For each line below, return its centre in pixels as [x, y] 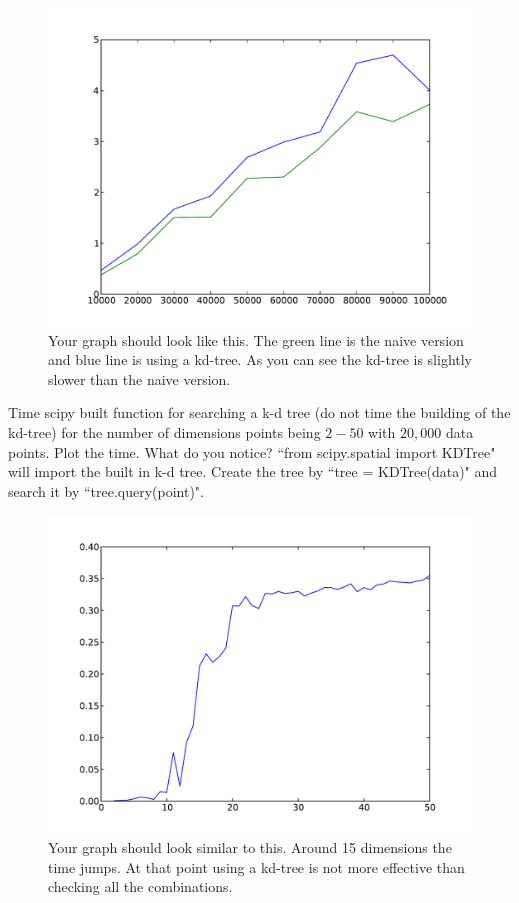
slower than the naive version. [139, 378]
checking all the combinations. [140, 886]
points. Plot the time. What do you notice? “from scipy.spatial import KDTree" [252, 451]
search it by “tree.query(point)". [106, 490]
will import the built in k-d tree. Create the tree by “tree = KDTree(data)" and [253, 471]
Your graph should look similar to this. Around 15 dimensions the [250, 846]
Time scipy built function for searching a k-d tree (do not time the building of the [259, 412]
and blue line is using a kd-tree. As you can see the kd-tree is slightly [260, 359]
